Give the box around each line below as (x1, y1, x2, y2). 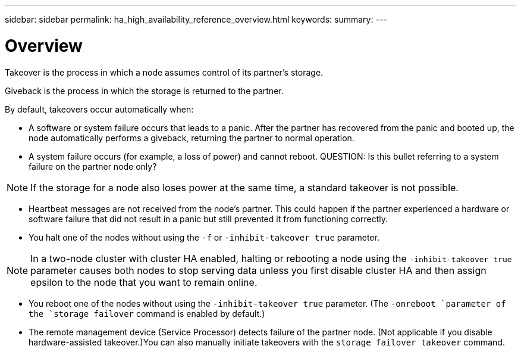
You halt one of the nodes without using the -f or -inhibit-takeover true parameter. (29, 232, 379, 242)
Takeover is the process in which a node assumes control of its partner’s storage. (5, 67, 324, 77)
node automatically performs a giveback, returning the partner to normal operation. (29, 132, 354, 143)
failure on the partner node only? (29, 161, 157, 172)
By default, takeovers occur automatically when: (5, 104, 194, 114)
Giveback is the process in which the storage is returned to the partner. (5, 85, 284, 96)
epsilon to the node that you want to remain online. (30, 276, 258, 288)
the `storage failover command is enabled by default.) (29, 308, 265, 319)
